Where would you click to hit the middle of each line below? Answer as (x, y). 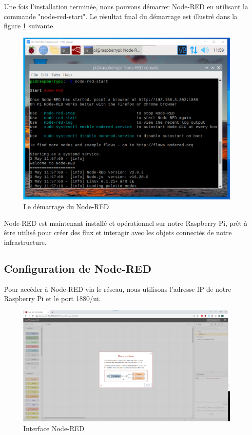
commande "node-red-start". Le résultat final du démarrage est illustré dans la (121, 16)
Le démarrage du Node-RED (66, 207)
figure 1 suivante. (29, 26)
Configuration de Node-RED (78, 268)
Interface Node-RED (54, 428)
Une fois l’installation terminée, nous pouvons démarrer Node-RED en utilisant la (126, 6)
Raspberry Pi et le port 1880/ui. (52, 298)
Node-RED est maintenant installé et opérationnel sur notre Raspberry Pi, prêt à (126, 223)
